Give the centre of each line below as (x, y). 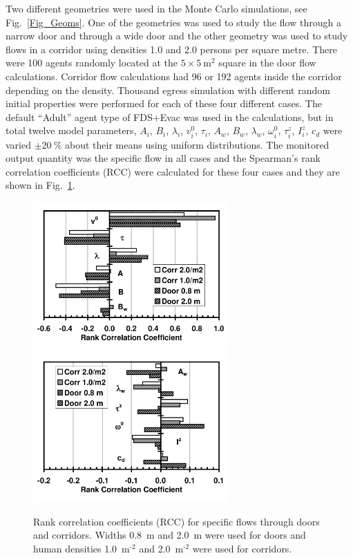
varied (18, 144)
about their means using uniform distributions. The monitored (197, 144)
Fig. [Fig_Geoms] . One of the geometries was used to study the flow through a (173, 22)
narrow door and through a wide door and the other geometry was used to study (177, 36)
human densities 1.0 (75, 548)
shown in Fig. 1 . (40, 185)
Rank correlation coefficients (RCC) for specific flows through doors (176, 521)
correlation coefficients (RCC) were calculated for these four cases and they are (173, 171)
